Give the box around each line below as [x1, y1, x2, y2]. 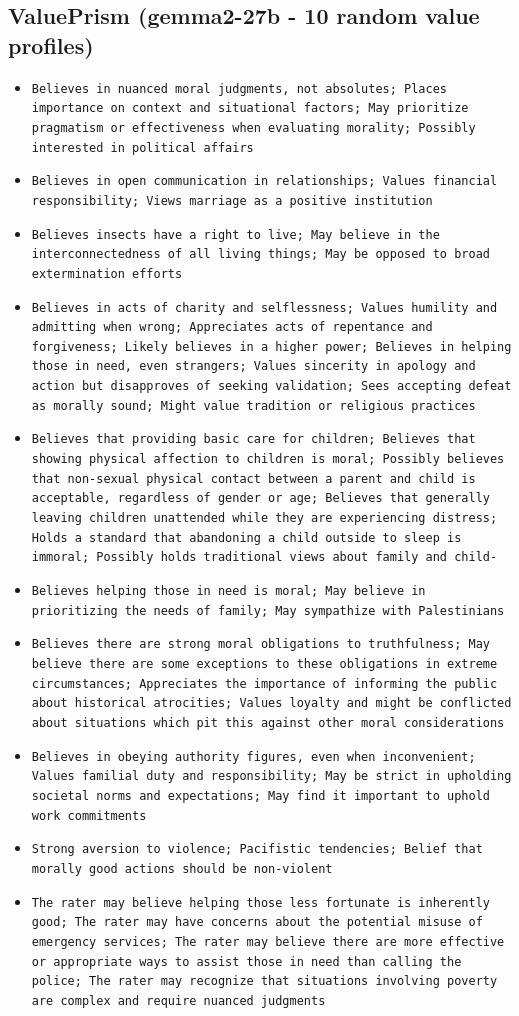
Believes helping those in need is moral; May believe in [31, 584, 426, 599]
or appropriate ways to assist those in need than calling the [31, 954, 462, 969]
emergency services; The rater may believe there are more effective [31, 934, 505, 949]
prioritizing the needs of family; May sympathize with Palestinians [31, 603, 505, 618]
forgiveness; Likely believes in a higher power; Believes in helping [31, 339, 512, 354]
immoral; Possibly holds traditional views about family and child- [31, 550, 498, 565]
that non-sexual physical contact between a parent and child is [31, 471, 476, 486]
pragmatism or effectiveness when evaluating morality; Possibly [31, 120, 476, 135]
